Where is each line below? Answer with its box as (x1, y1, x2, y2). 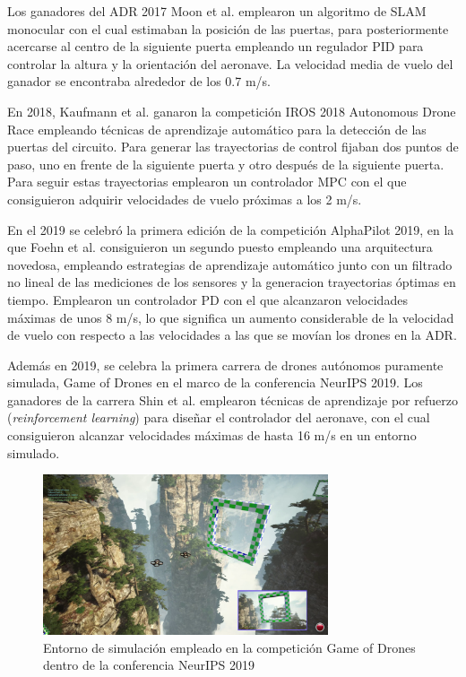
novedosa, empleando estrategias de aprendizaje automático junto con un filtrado (7, 255, 453, 273)
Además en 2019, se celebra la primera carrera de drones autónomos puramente (7, 355, 444, 374)
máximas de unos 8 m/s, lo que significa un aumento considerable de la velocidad (7, 308, 454, 326)
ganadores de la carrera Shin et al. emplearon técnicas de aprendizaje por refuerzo (7, 390, 458, 409)
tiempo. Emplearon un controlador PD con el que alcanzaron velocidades (7, 290, 408, 308)
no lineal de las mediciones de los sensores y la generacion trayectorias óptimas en (7, 273, 456, 291)
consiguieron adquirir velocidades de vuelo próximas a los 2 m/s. (7, 189, 362, 208)
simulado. (7, 443, 60, 462)
